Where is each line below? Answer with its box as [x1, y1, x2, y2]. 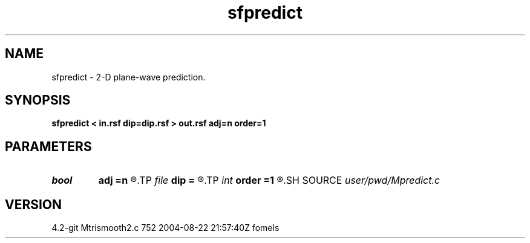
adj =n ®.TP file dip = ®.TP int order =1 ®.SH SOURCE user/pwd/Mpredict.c [98, 174, 440, 187]
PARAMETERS [5, 138, 92, 154]
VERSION [5, 196, 62, 212]
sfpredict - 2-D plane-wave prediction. [51, 71, 206, 82]
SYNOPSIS [5, 92, 71, 108]
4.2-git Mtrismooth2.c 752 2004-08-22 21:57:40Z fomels [51, 222, 280, 233]
